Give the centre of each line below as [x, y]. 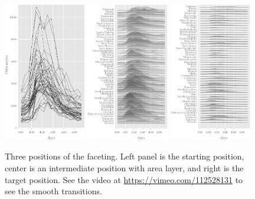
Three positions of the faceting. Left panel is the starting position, [125, 156]
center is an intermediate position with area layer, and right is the [124, 168]
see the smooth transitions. [53, 191]
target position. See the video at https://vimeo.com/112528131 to [124, 179]
